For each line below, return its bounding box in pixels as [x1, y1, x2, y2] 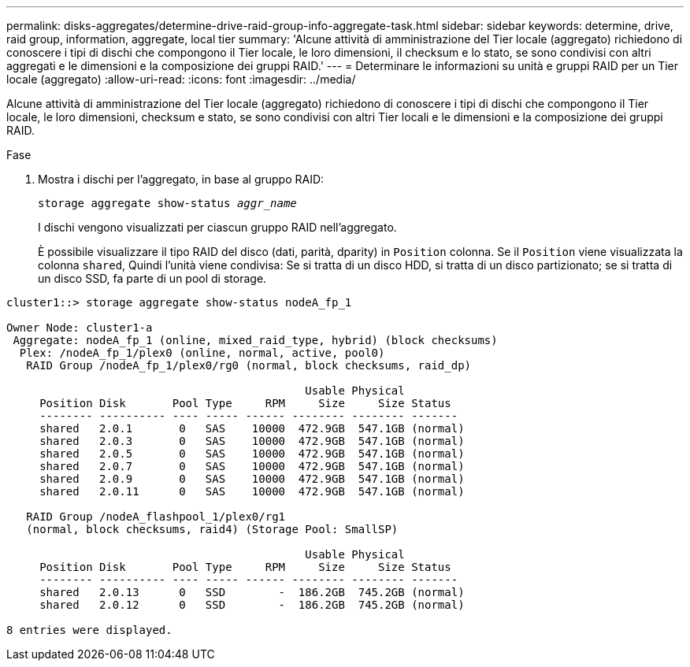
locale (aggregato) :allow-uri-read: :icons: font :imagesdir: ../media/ [6, 72, 356, 86]
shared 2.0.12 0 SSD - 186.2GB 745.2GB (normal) [39, 598, 465, 611]
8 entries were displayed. [6, 624, 172, 636]
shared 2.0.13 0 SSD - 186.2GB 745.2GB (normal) [39, 586, 465, 598]
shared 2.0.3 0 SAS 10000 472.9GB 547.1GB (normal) [39, 435, 465, 447]
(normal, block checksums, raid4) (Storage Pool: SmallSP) [26, 523, 399, 535]
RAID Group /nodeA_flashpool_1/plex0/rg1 [26, 510, 286, 523]
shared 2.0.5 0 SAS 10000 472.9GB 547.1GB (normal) [39, 447, 465, 460]
